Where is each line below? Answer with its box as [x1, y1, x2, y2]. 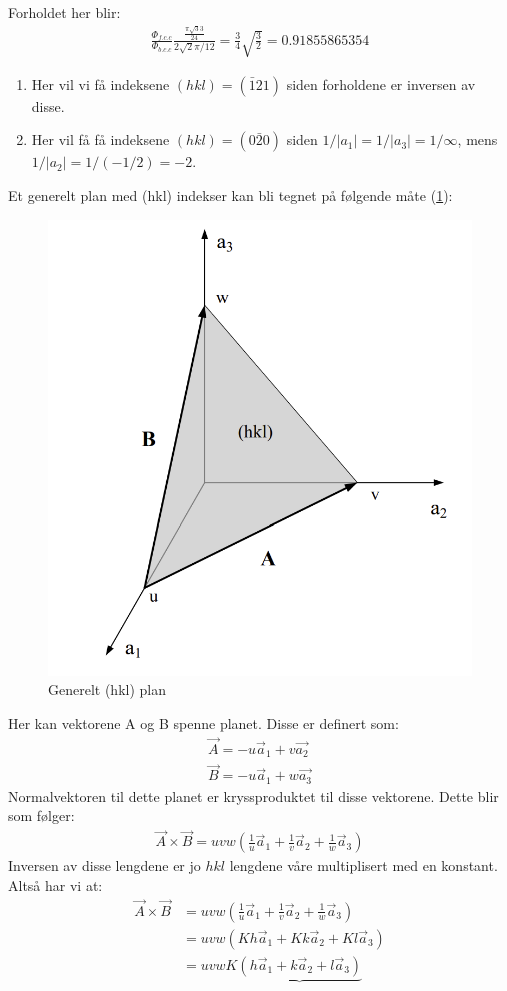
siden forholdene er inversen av [286, 73, 476, 94]
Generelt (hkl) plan [48, 679, 166, 700]
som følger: [8, 805, 75, 826]
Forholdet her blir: [8, 2, 121, 22]
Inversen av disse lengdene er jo [8, 855, 201, 876]
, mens [457, 129, 498, 150]
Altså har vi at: [8, 874, 103, 895]
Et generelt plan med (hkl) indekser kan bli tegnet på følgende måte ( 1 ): [8, 185, 453, 206]
